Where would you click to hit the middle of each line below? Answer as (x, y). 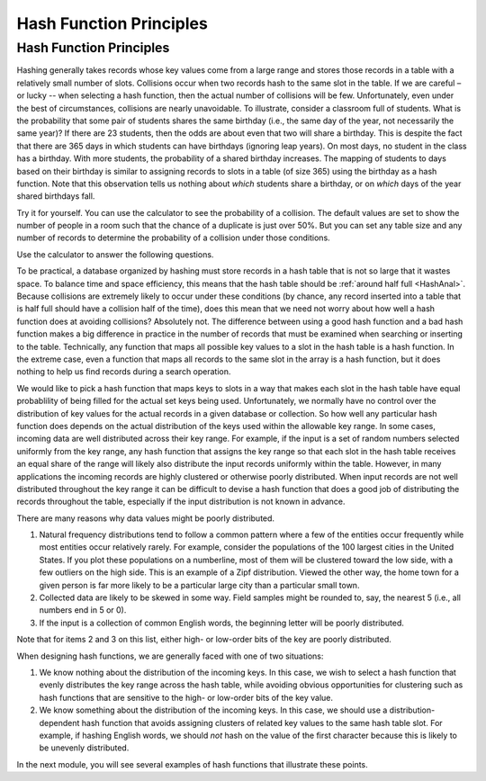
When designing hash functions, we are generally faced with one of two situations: (170, 656)
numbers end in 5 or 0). (83, 610)
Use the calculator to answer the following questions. (115, 254)
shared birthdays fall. (56, 196)
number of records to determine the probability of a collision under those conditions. (173, 238)
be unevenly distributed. (84, 748)
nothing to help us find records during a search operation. (124, 372)
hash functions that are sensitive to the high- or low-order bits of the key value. (186, 697)
